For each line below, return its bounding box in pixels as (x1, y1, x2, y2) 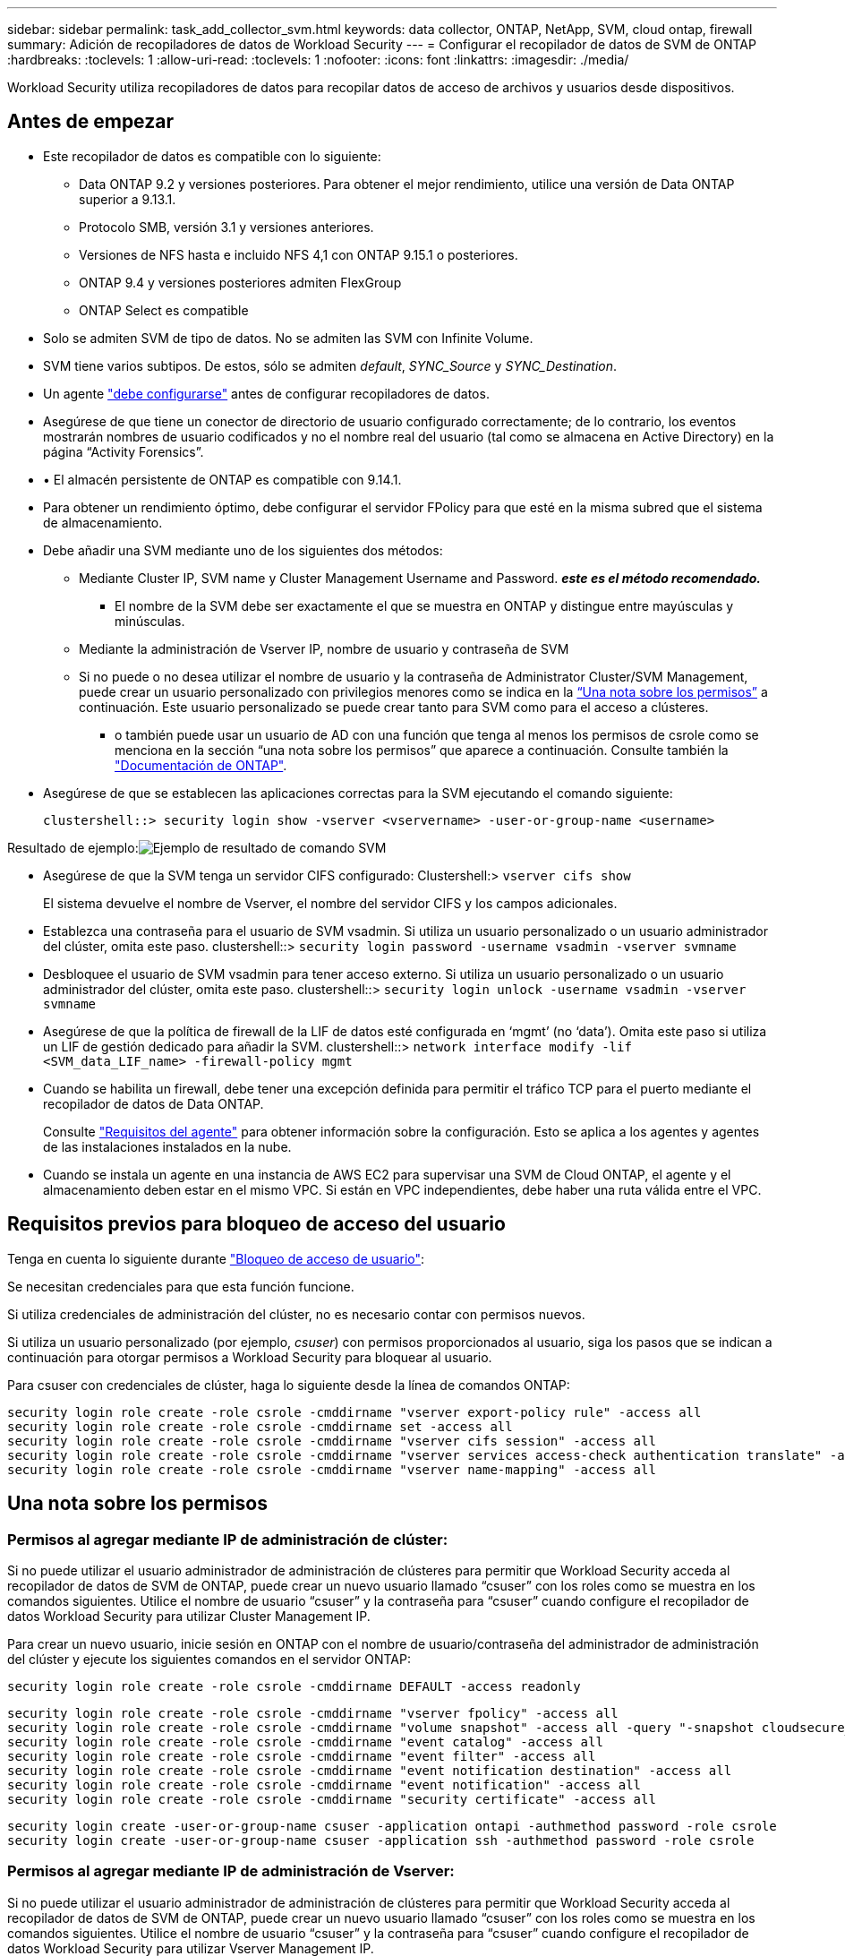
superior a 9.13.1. (79, 191, 176, 207)
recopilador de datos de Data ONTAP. (43, 1095, 264, 1111)
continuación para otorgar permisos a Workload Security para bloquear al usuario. (7, 1349, 492, 1365)
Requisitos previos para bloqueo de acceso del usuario (7, 1213, 506, 1236)
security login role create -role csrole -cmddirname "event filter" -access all (7, 1748, 596, 1763)
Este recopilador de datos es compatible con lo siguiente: (43, 148, 381, 164)
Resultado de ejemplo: (7, 839, 139, 855)
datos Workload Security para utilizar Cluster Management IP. (7, 1608, 371, 1624)
